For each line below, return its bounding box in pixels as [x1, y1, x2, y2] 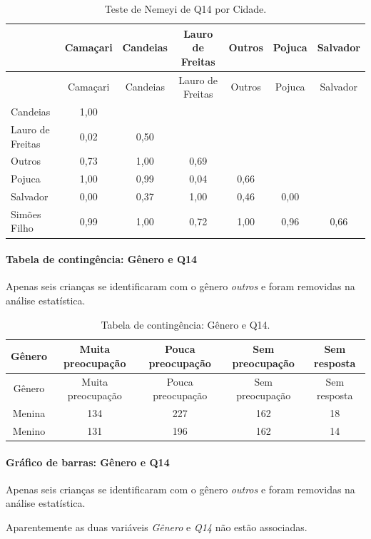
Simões [11, 206, 41, 221]
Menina [12, 406, 46, 421]
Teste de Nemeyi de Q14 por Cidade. [104, 1, 267, 16]
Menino [12, 423, 46, 438]
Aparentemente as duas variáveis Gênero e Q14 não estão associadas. [6, 519, 308, 534]
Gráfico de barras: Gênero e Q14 [6, 454, 170, 469]
